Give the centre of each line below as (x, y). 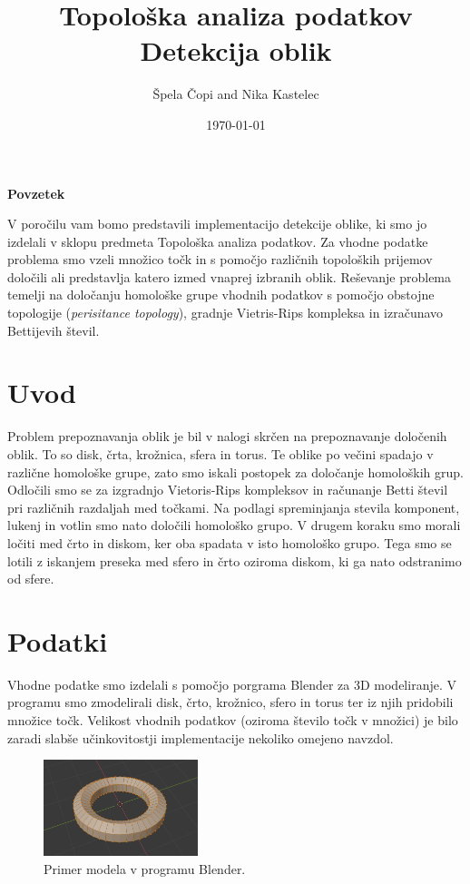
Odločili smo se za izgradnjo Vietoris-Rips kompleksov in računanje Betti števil (228, 490)
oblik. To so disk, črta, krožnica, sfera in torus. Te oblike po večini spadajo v (220, 453)
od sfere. (31, 579)
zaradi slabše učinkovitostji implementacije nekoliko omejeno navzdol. (201, 737)
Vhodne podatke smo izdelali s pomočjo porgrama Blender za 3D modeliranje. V (232, 684)
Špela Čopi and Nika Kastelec (236, 94)
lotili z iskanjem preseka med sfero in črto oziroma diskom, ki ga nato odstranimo (235, 560)
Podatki (58, 640)
